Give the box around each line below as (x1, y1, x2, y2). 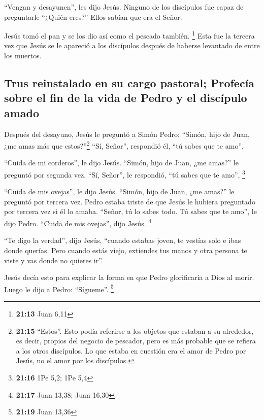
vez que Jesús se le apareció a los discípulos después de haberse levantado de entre (4, 40, 260, 51)
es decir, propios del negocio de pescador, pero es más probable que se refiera (16, 335, 256, 346)
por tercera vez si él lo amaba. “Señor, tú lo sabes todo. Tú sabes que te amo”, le (4, 206, 257, 217)
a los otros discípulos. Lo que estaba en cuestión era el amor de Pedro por (16, 345, 246, 356)
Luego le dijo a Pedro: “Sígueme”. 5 (4, 282, 114, 294)
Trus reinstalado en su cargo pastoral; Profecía (4, 75, 255, 91)
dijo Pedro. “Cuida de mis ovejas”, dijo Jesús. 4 (4, 217, 152, 228)
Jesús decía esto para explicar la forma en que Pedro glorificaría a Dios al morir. (4, 272, 254, 283)
